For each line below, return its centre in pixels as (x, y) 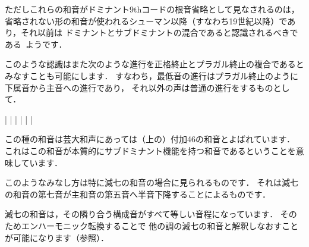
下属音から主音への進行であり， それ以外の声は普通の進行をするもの (139, 87)
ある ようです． (36, 44)
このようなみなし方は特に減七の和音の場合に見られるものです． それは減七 (152, 182)
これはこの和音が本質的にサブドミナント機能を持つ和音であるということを (150, 150)
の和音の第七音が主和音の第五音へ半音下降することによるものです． (138, 194)
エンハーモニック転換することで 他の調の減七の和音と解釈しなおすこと (160, 225)
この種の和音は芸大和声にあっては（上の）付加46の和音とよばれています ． (150, 139)
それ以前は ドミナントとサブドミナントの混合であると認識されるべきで (160, 32)
